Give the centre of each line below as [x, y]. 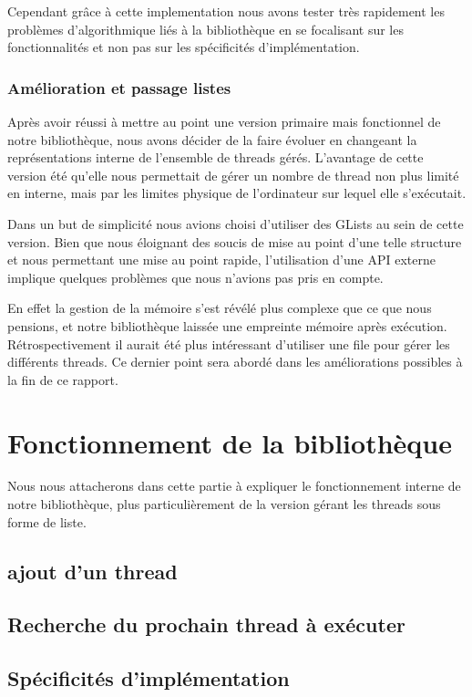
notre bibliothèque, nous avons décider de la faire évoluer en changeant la [212, 139]
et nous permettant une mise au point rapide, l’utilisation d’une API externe [221, 260]
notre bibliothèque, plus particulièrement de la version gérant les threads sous [224, 504]
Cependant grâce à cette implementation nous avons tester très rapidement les [226, 11]
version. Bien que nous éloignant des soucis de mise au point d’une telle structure [235, 241]
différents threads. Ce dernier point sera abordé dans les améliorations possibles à [235, 362]
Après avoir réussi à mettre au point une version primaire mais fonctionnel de [224, 121]
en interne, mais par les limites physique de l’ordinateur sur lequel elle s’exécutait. [237, 193]
